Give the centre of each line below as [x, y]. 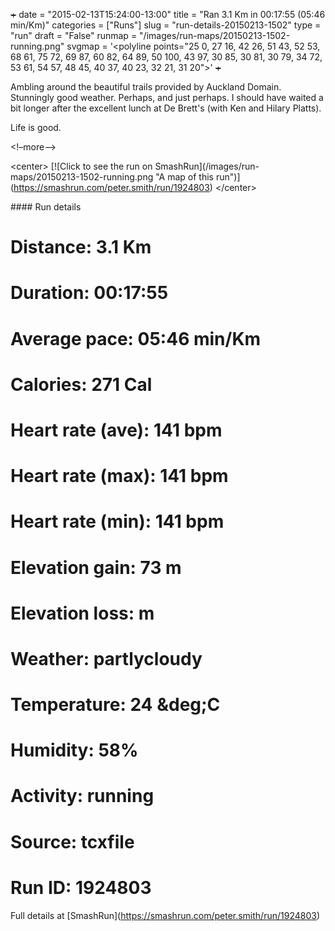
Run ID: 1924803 [81, 887]
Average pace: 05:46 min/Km [136, 338]
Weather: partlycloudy [106, 658]
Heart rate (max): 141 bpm [119, 476]
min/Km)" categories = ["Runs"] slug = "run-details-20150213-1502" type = [166, 25]
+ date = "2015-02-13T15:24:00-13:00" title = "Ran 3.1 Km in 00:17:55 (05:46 [168, 14]
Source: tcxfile [72, 841]
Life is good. [36, 127]
